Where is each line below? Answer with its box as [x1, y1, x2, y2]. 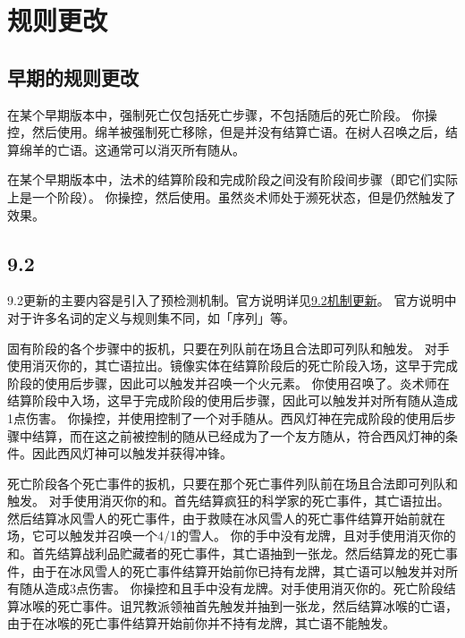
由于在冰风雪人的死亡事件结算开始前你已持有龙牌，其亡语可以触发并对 [31, 561, 445, 580]
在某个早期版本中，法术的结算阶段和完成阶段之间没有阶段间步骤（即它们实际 [7, 170, 458, 189]
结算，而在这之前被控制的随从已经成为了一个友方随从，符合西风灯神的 [31, 426, 445, 445]
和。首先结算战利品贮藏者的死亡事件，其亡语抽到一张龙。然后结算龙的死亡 [7, 544, 445, 563]
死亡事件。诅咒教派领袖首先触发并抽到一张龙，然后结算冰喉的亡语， [56, 596, 458, 615]
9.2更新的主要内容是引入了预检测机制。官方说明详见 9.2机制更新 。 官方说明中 [7, 291, 457, 310]
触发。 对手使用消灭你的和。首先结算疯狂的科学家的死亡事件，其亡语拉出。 [7, 491, 450, 510]
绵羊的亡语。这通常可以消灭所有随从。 [19, 140, 245, 158]
